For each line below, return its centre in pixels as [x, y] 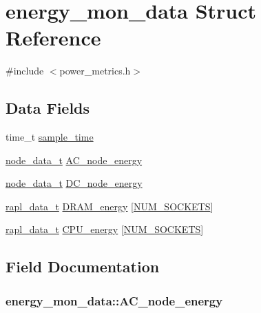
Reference [53, 38]
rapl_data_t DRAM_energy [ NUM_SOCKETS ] [109, 206]
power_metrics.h [95, 71]
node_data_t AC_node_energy [74, 160]
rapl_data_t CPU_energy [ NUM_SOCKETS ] [105, 229]
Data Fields [48, 108]
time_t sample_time [50, 137]
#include [25, 71]
